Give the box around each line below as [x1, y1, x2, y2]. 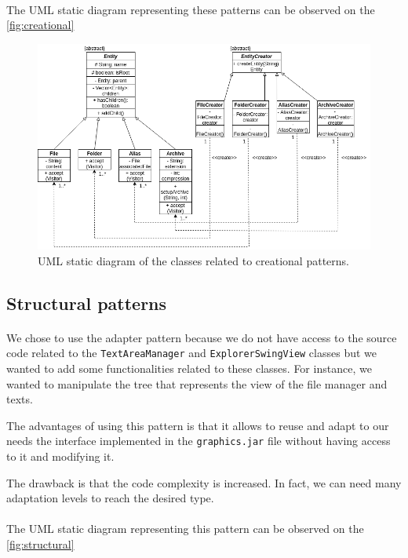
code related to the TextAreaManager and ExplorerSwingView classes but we [6, 345, 377, 361]
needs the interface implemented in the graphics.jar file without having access [6, 432, 391, 449]
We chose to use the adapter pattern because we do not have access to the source [6, 329, 397, 345]
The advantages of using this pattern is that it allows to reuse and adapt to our [6, 417, 389, 433]
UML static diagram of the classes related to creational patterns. [38, 252, 349, 268]
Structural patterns [6, 290, 167, 315]
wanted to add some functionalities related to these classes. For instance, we [6, 359, 372, 376]
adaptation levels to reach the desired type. [6, 490, 214, 506]
